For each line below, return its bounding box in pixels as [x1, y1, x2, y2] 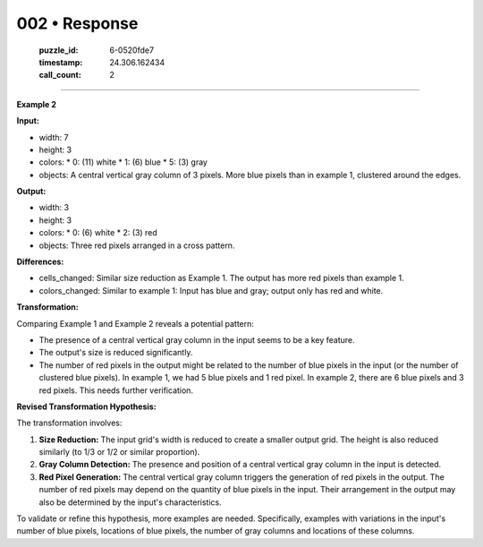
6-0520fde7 [109, 45, 155, 56]
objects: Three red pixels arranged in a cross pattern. [38, 240, 235, 251]
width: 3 [38, 202, 70, 213]
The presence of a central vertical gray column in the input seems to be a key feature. [38, 334, 355, 345]
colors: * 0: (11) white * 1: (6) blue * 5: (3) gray [38, 157, 208, 167]
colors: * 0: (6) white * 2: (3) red [38, 227, 158, 238]
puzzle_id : [38, 45, 79, 56]
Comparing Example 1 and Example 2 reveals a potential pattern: [16, 318, 255, 329]
